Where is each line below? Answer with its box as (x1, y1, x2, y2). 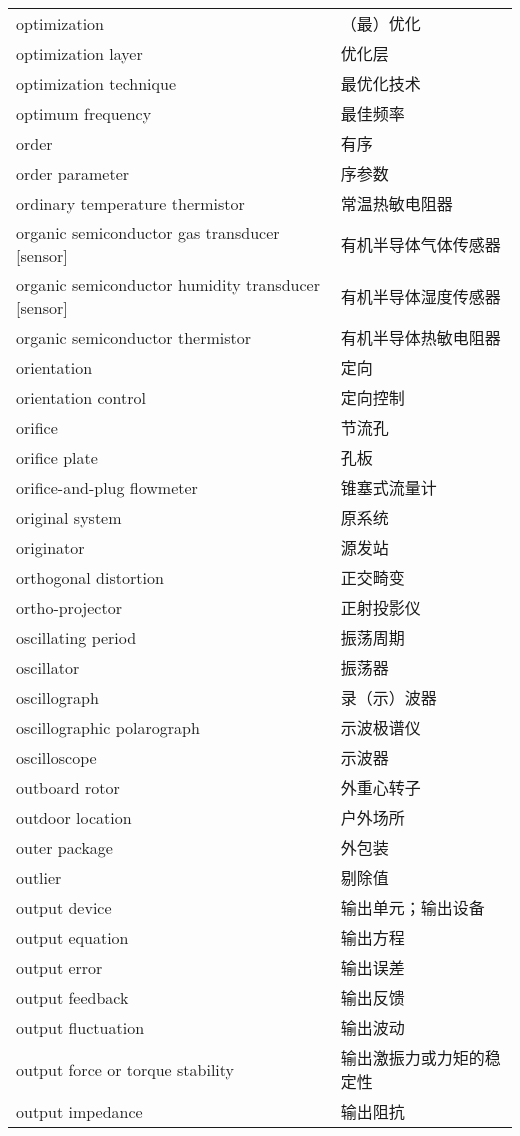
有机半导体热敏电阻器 (340, 326, 501, 349)
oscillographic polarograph (16, 715, 200, 739)
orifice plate (16, 445, 98, 469)
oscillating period (16, 625, 137, 649)
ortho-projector (16, 595, 122, 619)
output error (16, 955, 103, 979)
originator (16, 535, 85, 559)
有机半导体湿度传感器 (340, 285, 501, 308)
